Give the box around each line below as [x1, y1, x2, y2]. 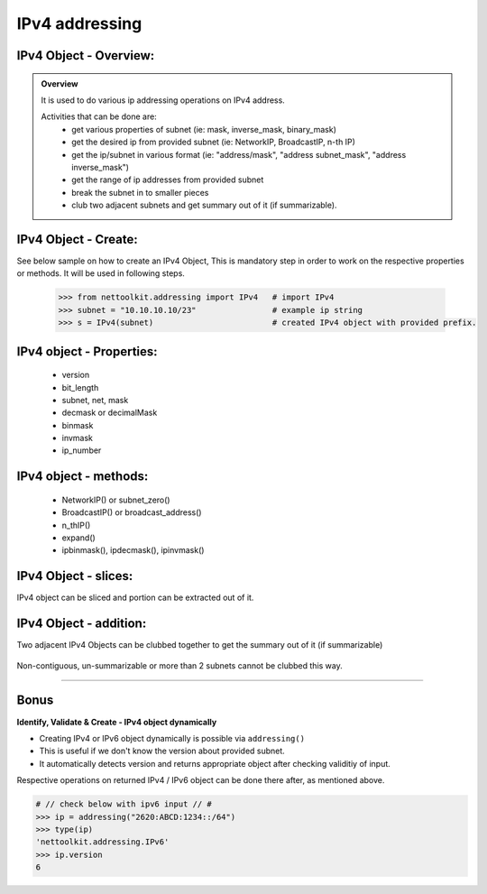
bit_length [61, 382, 99, 392]
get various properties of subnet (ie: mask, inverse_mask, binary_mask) [71, 124, 337, 134]
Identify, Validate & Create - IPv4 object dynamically [16, 716, 217, 727]
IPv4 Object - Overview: [16, 48, 155, 63]
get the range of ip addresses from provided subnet [71, 174, 264, 185]
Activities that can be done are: [41, 111, 157, 122]
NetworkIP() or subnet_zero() [61, 494, 170, 505]
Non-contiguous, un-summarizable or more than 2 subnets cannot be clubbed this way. [16, 659, 343, 671]
